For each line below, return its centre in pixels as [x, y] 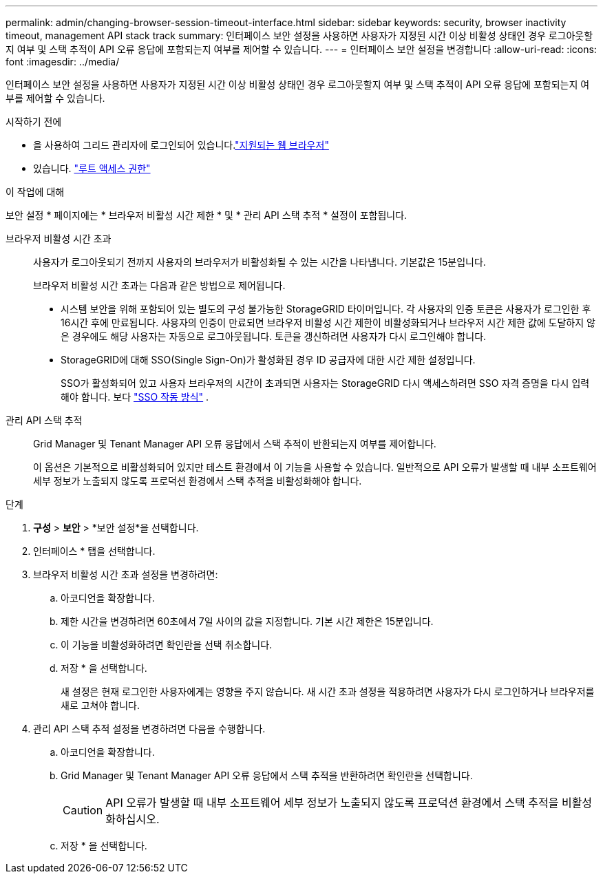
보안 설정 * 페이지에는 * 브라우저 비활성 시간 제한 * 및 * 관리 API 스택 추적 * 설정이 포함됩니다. [207, 215]
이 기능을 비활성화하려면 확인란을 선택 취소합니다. [167, 645]
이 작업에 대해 [35, 192]
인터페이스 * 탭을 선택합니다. [94, 551]
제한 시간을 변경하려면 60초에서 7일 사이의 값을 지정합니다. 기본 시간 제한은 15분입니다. [247, 621]
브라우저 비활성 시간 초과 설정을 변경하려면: [126, 574]
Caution [83, 810]
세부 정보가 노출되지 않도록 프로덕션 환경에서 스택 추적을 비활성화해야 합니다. [198, 481]
